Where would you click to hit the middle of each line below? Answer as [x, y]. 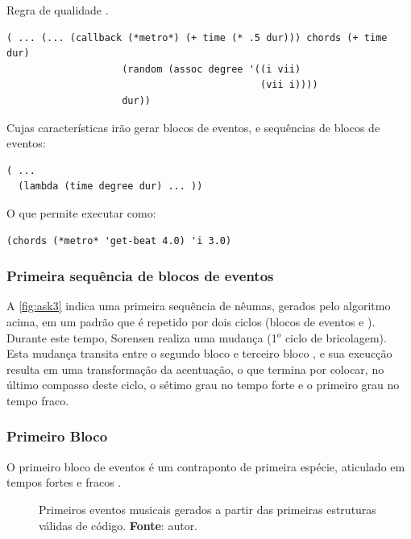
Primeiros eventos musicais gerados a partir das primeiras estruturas [208, 509]
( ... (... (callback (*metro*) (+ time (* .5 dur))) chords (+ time [197, 37]
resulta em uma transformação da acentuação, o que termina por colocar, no [195, 369]
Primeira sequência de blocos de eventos [140, 276]
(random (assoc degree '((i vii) [212, 69]
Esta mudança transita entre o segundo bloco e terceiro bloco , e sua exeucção [199, 353]
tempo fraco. [38, 400]
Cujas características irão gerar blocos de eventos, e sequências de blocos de [193, 127]
